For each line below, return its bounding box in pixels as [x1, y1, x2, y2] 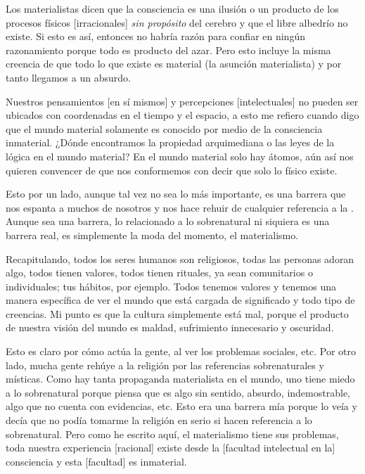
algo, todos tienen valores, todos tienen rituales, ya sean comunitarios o [6, 265, 313, 280]
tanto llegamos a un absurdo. [6, 70, 131, 84]
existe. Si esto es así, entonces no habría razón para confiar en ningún [6, 29, 305, 44]
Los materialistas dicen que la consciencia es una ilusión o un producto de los [6, 1, 339, 15]
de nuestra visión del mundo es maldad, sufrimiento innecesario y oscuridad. [6, 320, 334, 335]
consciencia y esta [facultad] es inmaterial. [6, 454, 187, 468]
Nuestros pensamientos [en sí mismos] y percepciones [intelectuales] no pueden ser [6, 94, 359, 108]
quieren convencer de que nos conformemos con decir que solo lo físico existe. [6, 162, 338, 177]
